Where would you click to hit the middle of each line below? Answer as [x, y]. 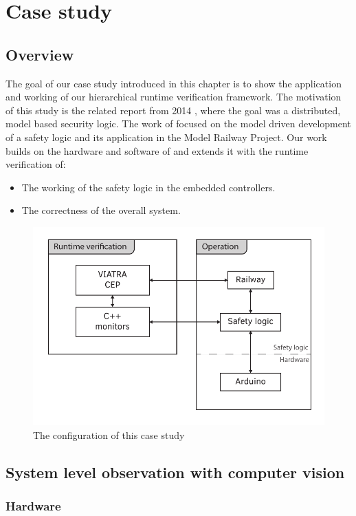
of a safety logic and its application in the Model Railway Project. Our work [166, 137]
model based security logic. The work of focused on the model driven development [178, 123]
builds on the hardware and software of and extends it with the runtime [157, 150]
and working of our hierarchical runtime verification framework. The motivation [174, 97]
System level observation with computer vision [175, 472]
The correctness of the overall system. [101, 210]
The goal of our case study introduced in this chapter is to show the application [174, 83]
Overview [40, 54]
